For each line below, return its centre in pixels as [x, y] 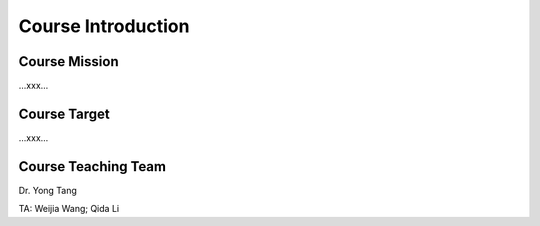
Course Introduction [104, 26]
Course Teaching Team [92, 166]
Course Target [64, 113]
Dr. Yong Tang [47, 190]
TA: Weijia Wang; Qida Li [69, 209]
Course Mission [68, 61]
